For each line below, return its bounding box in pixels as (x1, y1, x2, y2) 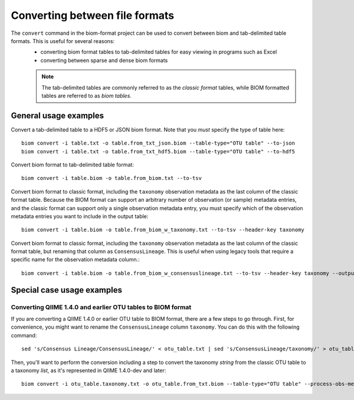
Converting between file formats (11, 9, 175, 22)
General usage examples (11, 110, 104, 120)
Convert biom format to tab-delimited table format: (11, 161, 134, 168)
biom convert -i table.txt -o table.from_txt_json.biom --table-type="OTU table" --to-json (21, 140, 295, 147)
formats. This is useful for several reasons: (11, 37, 115, 44)
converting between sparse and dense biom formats (40, 57, 168, 64)
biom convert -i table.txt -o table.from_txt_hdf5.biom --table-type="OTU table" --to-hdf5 (21, 148, 295, 155)
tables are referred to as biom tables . (41, 92, 132, 99)
